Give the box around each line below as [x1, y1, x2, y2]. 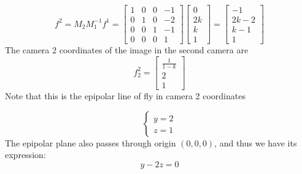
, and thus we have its [214, 136, 297, 149]
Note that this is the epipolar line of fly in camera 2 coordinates [5, 89, 246, 102]
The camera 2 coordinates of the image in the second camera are [5, 43, 249, 56]
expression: [5, 148, 46, 161]
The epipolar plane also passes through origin [5, 136, 176, 149]
